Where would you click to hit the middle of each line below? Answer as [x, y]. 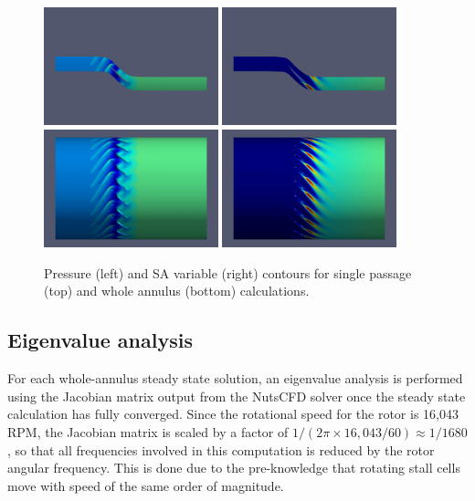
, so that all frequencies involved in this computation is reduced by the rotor [221, 449]
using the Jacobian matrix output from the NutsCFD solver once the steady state [237, 396]
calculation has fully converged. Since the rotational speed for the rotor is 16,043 [233, 414]
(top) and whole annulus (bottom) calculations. [177, 291]
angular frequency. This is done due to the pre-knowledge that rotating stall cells [234, 468]
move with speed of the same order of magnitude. [146, 485]
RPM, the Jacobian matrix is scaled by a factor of [148, 431]
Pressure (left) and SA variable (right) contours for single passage [228, 272]
